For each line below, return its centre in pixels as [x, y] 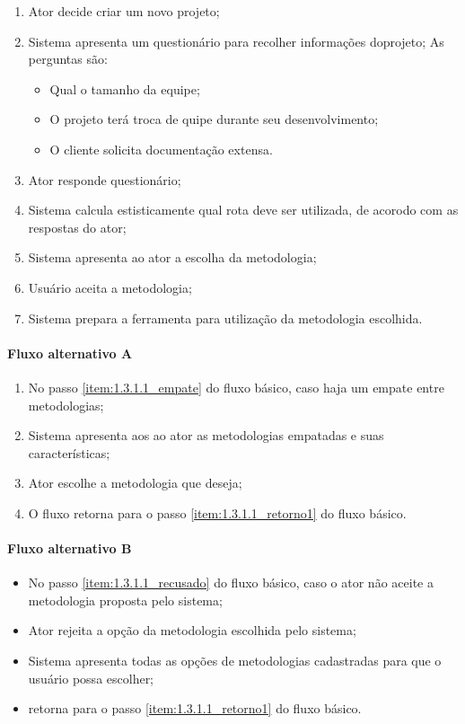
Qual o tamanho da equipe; [125, 88]
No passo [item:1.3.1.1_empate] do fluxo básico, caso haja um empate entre [236, 387]
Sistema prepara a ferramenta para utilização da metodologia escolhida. [225, 318]
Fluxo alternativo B [70, 548]
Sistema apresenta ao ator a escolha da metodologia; [172, 257]
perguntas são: [68, 59]
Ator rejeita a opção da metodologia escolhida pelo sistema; [192, 630]
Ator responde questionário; [105, 179]
